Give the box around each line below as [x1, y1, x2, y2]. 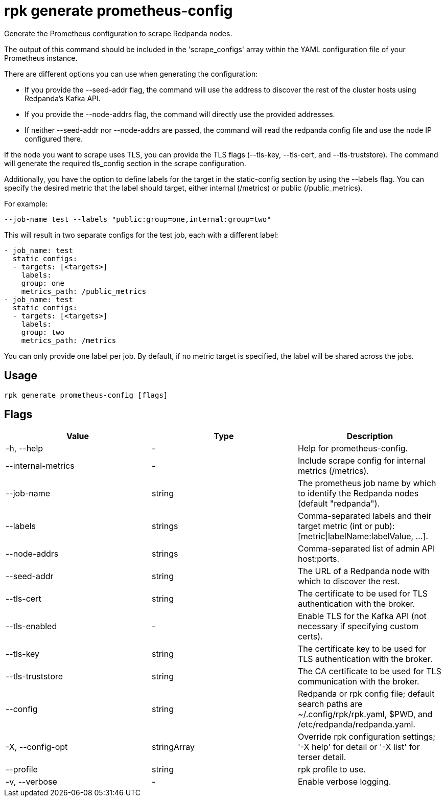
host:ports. [297, 554, 340, 564]
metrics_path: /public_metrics [21, 287, 147, 295]
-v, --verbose [6, 776, 57, 787]
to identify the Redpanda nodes [297, 488, 419, 499]
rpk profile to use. [297, 764, 366, 775]
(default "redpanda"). [297, 498, 380, 509]
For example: [4, 199, 48, 208]
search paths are [297, 699, 363, 710]
